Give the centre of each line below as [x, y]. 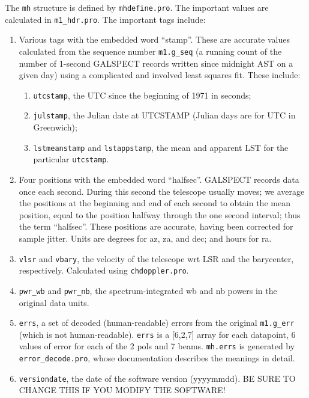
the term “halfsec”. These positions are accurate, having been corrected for [156, 226]
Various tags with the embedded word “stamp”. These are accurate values [154, 39]
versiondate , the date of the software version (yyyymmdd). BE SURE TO [157, 378]
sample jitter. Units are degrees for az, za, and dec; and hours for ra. [145, 238]
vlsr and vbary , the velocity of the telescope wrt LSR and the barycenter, [156, 258]
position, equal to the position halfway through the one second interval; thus [160, 214]
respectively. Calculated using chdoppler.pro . [104, 270]
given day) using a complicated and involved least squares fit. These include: [160, 75]
